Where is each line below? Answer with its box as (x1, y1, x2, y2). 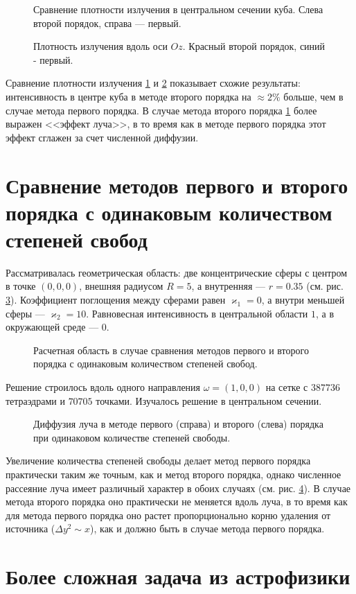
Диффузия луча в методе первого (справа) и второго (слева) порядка (33, 417, 323, 431)
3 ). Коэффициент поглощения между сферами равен (6, 292, 226, 307)
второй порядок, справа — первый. (33, 15, 181, 30)
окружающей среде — (6, 320, 99, 334)
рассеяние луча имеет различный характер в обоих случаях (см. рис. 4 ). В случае (6, 480, 351, 495)
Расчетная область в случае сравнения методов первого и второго (33, 342, 309, 357)
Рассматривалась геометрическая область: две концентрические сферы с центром (6, 265, 348, 279)
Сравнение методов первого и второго (6, 171, 348, 199)
